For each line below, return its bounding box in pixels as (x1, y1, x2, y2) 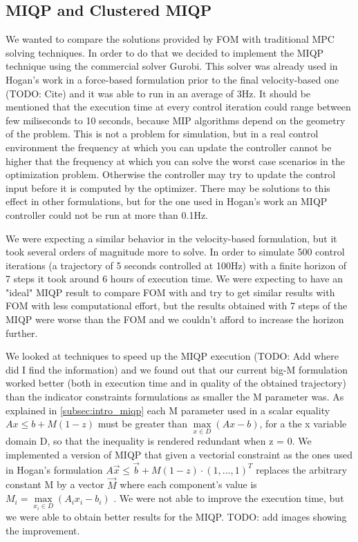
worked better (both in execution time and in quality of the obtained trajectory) (6, 376, 346, 390)
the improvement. (6, 523, 80, 537)
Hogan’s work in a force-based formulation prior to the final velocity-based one (6, 72, 339, 86)
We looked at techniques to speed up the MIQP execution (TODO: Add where (6, 349, 339, 363)
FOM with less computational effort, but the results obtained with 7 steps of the (6, 298, 348, 313)
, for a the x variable (259, 416, 347, 431)
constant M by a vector (6, 477, 104, 492)
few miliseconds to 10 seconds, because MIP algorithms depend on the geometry (6, 113, 346, 127)
